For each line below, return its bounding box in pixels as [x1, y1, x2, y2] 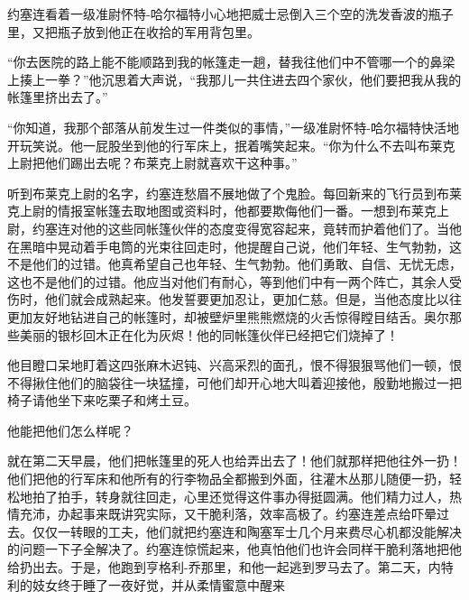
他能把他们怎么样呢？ [7, 420, 133, 439]
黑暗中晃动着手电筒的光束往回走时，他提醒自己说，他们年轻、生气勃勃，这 [19, 236, 462, 255]
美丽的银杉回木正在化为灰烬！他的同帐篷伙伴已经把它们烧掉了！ [19, 325, 399, 344]
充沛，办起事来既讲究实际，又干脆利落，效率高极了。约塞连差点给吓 [19, 504, 424, 523]
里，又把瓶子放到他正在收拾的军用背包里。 [7, 22, 260, 41]
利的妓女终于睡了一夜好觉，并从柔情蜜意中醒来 [7, 575, 285, 594]
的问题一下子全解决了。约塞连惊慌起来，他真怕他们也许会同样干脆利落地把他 [7, 540, 462, 558]
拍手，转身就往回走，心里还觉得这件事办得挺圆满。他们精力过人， [57, 486, 449, 505]
